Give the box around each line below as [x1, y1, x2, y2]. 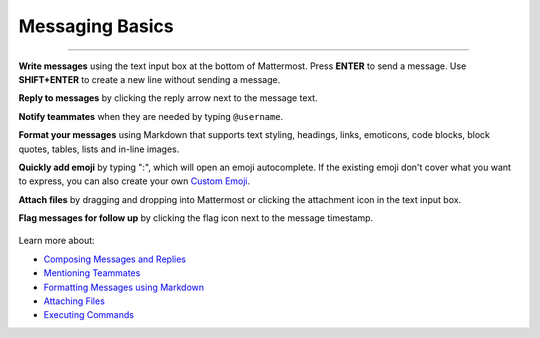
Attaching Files [43, 295, 105, 307]
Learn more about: [18, 235, 95, 247]
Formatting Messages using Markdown [43, 281, 205, 293]
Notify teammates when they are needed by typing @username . [18, 110, 284, 122]
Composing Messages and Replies [43, 253, 187, 265]
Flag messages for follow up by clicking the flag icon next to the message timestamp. [18, 212, 374, 224]
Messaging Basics [18, 15, 174, 37]
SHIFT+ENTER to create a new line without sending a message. [18, 73, 281, 85]
